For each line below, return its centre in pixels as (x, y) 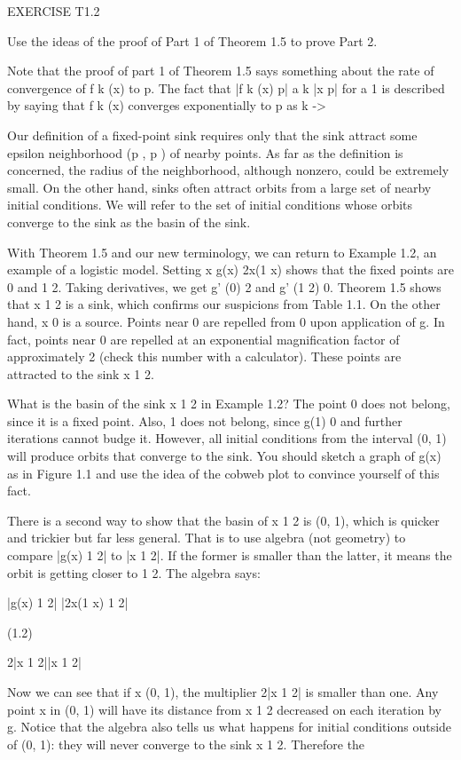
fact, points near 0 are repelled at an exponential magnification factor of (203, 339)
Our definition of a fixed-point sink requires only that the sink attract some (212, 135)
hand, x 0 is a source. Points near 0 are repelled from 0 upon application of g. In (226, 321)
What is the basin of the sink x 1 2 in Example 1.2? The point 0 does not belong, (229, 404)
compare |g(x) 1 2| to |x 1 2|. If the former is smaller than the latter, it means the (230, 555)
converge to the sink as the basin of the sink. (129, 222)
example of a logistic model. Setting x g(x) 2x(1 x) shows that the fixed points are (230, 269)
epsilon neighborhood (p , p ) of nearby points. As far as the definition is (205, 152)
